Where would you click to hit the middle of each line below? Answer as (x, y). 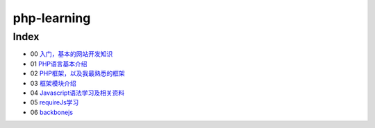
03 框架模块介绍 (53, 83)
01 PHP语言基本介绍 (59, 64)
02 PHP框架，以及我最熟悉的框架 (77, 73)
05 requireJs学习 (55, 102)
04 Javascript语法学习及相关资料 (77, 93)
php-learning (52, 18)
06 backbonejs (51, 112)
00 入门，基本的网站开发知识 (72, 54)
